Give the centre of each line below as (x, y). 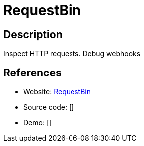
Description (33, 34)
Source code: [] (49, 107)
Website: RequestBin (57, 92)
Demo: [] (38, 123)
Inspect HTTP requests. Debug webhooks (72, 54)
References (33, 73)
